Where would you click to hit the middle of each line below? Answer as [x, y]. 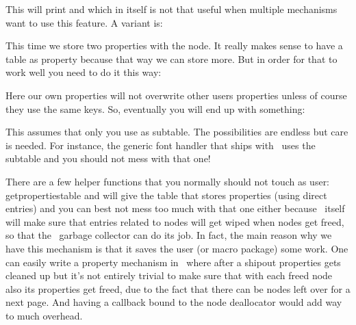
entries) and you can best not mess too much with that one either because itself [175, 208]
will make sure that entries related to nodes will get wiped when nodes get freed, [175, 221]
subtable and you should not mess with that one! [108, 158]
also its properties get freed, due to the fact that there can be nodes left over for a [178, 288]
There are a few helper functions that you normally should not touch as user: [168, 181]
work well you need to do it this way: [84, 72]
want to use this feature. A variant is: [84, 22]
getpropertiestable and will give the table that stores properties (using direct [166, 195]
